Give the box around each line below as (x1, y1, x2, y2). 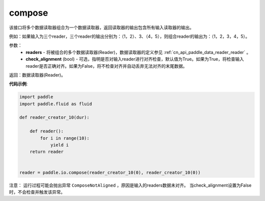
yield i (50, 142, 69, 148)
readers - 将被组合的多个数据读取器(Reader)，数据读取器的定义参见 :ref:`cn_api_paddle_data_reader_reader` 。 (26, 49, 251, 55)
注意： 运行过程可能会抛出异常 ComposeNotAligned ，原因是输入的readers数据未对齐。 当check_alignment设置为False (9, 182, 252, 188)
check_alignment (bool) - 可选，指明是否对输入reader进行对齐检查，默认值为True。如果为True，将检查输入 (26, 56, 244, 62)
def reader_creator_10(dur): (19, 115, 90, 120)
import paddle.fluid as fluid (19, 101, 92, 106)
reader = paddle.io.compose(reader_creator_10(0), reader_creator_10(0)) (19, 170, 201, 175)
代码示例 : (9, 81, 28, 87)
